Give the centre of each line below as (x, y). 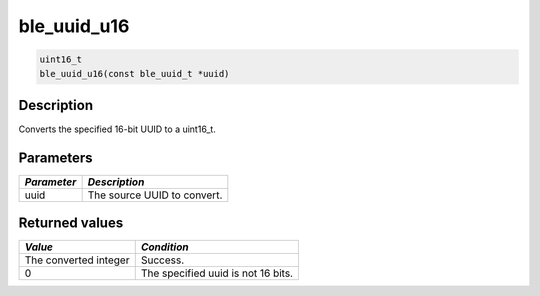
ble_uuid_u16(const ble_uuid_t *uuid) (134, 73)
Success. (162, 260)
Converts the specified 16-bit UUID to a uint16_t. (117, 129)
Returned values (71, 223)
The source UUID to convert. (155, 195)
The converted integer (77, 260)
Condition (164, 247)
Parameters (55, 157)
